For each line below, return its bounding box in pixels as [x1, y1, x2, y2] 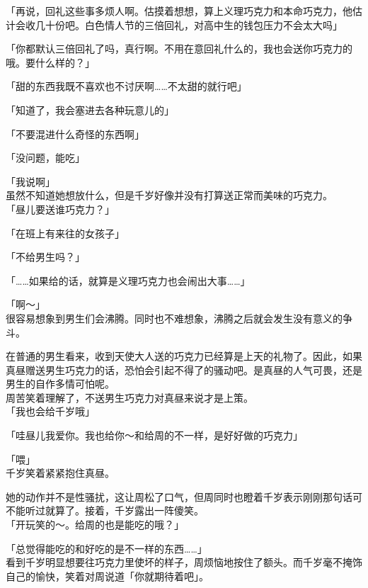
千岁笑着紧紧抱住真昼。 [6, 465, 115, 480]
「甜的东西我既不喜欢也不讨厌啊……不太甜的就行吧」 [6, 79, 247, 94]
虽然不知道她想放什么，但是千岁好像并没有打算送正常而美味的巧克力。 [6, 188, 333, 203]
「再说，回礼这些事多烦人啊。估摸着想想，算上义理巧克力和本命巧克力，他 [6, 4, 352, 18]
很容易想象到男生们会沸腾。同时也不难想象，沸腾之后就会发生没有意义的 [6, 310, 343, 325]
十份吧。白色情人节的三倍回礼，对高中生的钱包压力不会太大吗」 [45, 17, 343, 32]
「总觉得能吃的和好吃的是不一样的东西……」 [6, 541, 207, 555]
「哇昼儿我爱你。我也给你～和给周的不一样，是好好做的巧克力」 [6, 428, 303, 443]
